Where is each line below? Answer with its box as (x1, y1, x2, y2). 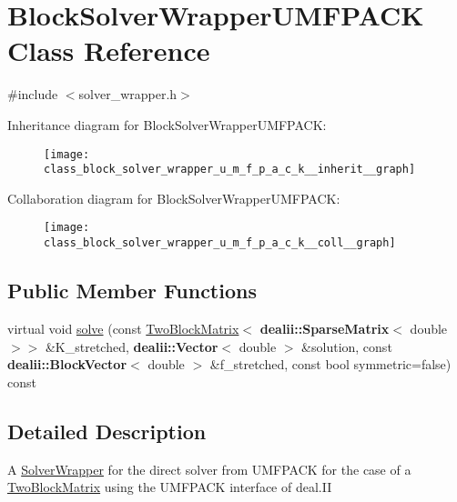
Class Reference (7, 32, 210, 69)
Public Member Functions (7, 276, 257, 305)
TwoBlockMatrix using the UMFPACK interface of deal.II (7, 477, 332, 497)
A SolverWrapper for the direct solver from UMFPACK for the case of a (7, 459, 411, 478)
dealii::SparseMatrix (259, 318, 390, 337)
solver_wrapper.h (78, 85, 178, 104)
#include (7, 85, 58, 104)
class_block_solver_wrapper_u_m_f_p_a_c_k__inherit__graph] (44, 163, 416, 176)
